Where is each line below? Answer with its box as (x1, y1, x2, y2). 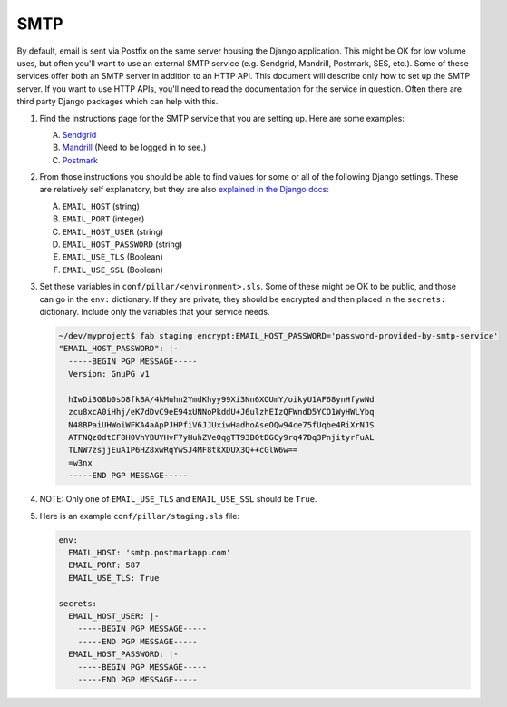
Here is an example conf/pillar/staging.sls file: (39, 510, 240, 521)
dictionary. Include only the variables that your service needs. (39, 306, 270, 317)
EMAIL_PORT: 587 (68, 560, 141, 571)
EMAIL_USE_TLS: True (68, 573, 160, 583)
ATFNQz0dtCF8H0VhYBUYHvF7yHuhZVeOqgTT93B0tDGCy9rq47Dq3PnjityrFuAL (68, 432, 375, 443)
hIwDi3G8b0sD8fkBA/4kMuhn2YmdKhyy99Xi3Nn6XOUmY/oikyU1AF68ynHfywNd (68, 394, 375, 404)
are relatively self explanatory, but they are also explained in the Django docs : (39, 184, 330, 195)
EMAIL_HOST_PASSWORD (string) (62, 239, 183, 250)
